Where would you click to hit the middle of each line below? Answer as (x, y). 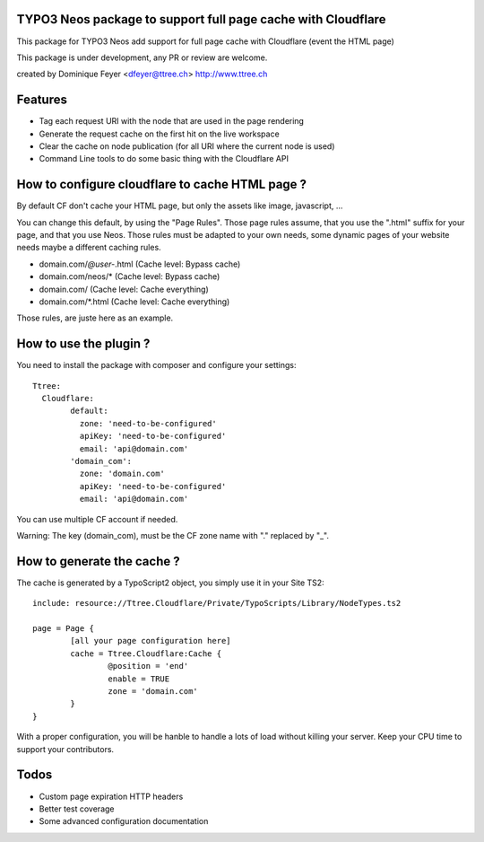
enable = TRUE (139, 679)
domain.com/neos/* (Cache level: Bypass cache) (130, 276)
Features (42, 100)
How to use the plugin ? (83, 344)
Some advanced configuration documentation (124, 821)
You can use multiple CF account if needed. (97, 519)
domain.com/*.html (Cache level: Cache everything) (134, 302)
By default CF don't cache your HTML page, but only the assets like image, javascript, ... (180, 206)
